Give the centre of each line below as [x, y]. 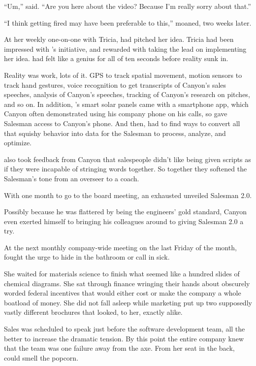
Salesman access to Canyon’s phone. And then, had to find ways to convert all [122, 123]
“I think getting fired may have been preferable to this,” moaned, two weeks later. [128, 22]
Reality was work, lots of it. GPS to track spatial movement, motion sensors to [123, 75]
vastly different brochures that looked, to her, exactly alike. [93, 312]
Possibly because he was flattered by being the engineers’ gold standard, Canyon [126, 212]
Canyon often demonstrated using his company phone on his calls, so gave [116, 114]
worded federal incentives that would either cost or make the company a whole [123, 293]
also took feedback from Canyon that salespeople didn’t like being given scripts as [128, 159]
